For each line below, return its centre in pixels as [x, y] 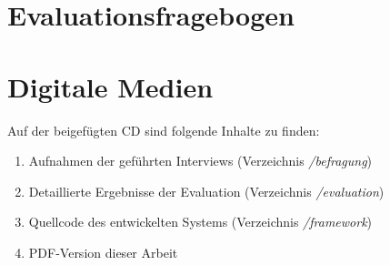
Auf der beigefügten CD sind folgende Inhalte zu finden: [164, 130]
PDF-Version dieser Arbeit [103, 252]
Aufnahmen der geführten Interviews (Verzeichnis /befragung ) [200, 161]
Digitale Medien [110, 86]
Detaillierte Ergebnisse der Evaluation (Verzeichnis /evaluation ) [206, 191]
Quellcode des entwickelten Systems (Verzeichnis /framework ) [200, 222]
